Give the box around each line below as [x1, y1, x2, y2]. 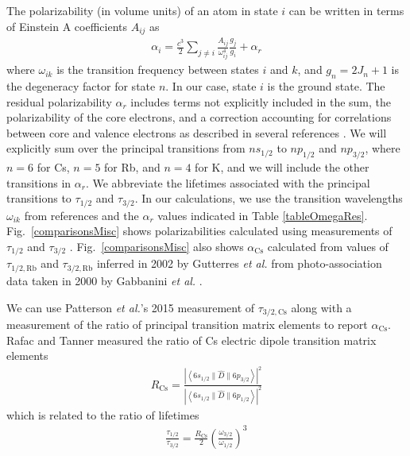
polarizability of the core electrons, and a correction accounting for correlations [6, 109, 392, 126]
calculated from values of [267, 238, 389, 255]
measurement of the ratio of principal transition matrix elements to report [6, 315, 368, 332]
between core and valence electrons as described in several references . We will [6, 124, 387, 141]
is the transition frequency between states [56, 61, 259, 78]
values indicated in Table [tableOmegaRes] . [157, 207, 368, 223]
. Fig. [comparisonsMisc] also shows [69, 238, 244, 255]
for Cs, [37, 159, 70, 176]
